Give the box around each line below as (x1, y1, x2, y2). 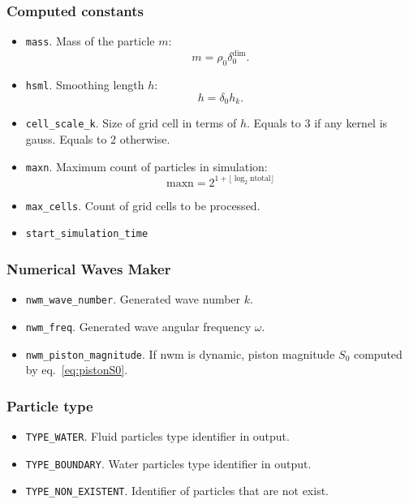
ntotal (250, 174, 271, 183)
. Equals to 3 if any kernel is (247, 114, 388, 131)
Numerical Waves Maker (6, 258, 171, 278)
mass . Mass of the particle (25, 32, 155, 50)
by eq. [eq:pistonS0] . (25, 361, 128, 378)
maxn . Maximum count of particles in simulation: (25, 157, 268, 174)
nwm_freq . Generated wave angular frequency (25, 317, 252, 334)
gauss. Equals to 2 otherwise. (25, 130, 170, 147)
